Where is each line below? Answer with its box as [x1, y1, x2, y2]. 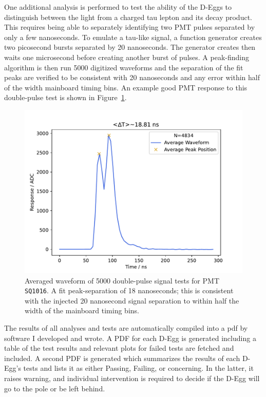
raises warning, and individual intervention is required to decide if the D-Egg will [4, 372, 260, 383]
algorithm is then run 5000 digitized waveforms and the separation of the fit [4, 62, 243, 72]
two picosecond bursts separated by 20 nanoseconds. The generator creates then [4, 42, 256, 52]
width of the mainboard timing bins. [25, 305, 139, 316]
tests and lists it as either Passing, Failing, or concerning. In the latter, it [23, 363, 254, 373]
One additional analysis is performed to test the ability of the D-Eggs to [4, 2, 232, 12]
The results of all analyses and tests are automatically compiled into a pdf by [4, 322, 248, 333]
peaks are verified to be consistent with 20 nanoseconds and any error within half [4, 72, 260, 83]
